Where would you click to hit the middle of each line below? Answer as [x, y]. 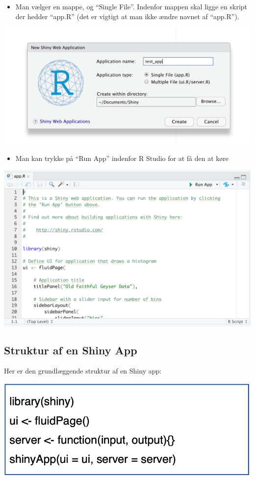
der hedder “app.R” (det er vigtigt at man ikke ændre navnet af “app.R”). [127, 16]
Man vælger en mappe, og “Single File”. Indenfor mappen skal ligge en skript [131, 6]
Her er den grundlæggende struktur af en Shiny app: [83, 370]
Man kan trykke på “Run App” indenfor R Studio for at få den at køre [122, 158]
